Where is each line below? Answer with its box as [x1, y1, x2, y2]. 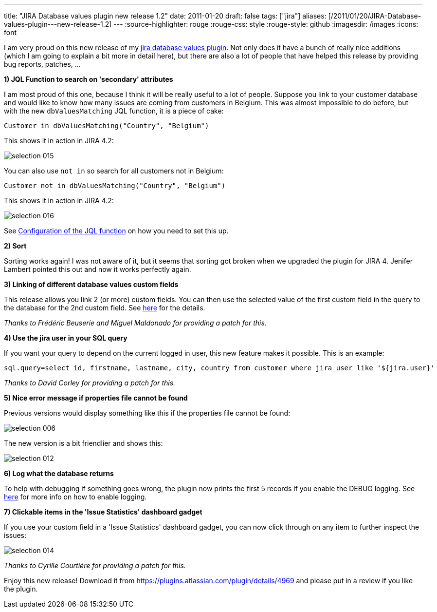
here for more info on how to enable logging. [4, 493, 147, 501]
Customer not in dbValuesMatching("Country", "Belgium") [4, 182, 226, 190]
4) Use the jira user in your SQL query [4, 334, 127, 342]
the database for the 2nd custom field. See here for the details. [4, 304, 205, 312]
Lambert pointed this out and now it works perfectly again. [4, 265, 191, 273]
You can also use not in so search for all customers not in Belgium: [4, 167, 224, 175]
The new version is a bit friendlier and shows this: [4, 439, 163, 447]
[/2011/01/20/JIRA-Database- [328, 12, 421, 20]
